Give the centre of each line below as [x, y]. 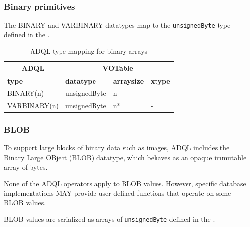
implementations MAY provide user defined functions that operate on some [118, 193]
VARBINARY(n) [33, 105]
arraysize [128, 80]
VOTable [118, 68]
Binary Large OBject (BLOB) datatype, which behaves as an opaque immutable [125, 157]
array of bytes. [26, 167]
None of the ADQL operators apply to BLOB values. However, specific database [125, 183]
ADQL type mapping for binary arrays [89, 51]
